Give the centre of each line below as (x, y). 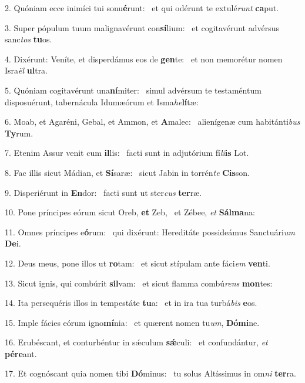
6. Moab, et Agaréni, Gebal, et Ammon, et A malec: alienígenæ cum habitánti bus (152, 121)
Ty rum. (19, 133)
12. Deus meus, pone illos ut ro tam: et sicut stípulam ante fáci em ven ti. (138, 263)
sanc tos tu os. (29, 39)
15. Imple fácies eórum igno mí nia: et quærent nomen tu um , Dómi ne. (132, 322)
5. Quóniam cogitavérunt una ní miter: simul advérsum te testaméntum (133, 90)
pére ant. (21, 353)
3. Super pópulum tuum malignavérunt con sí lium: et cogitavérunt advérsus (142, 27)
